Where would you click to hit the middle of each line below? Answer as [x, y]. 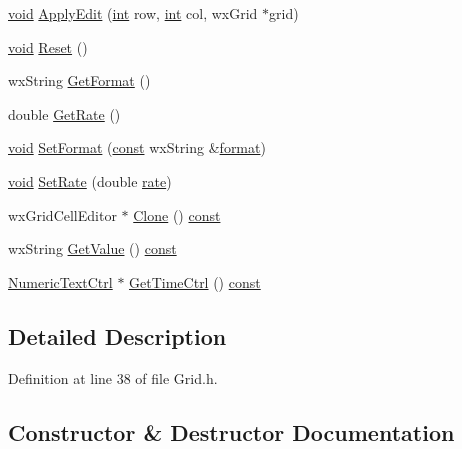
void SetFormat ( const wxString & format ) [137, 147]
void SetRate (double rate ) [90, 180]
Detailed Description [117, 335]
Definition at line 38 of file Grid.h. [113, 377]
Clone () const [177, 214]
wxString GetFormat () [79, 80]
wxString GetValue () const [92, 248]
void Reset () [48, 46]
